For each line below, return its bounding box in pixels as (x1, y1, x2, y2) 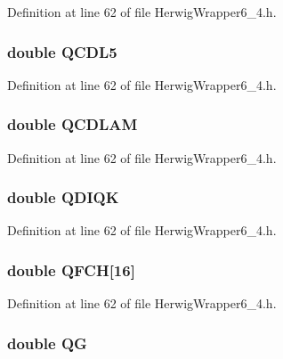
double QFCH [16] (7, 258, 135, 281)
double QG (7, 331, 87, 354)
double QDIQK (7, 186, 119, 208)
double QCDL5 (7, 40, 117, 62)
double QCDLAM (7, 113, 138, 135)
